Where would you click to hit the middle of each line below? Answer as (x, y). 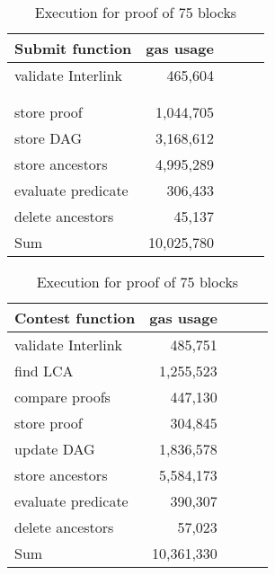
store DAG (49, 138)
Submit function (73, 48)
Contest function (75, 318)
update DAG (55, 449)
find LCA (44, 371)
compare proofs (62, 397)
